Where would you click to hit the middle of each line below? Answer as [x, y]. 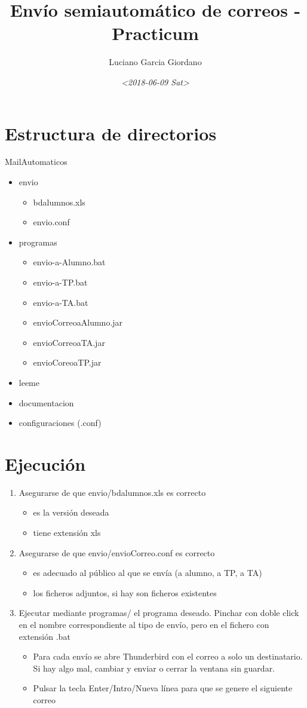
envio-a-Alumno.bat [69, 262]
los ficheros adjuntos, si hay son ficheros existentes [125, 592]
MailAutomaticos [36, 162]
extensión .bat [44, 636]
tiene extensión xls [67, 533]
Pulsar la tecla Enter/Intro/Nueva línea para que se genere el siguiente [163, 688]
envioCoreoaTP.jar [67, 362]
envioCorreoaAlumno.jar [78, 322]
